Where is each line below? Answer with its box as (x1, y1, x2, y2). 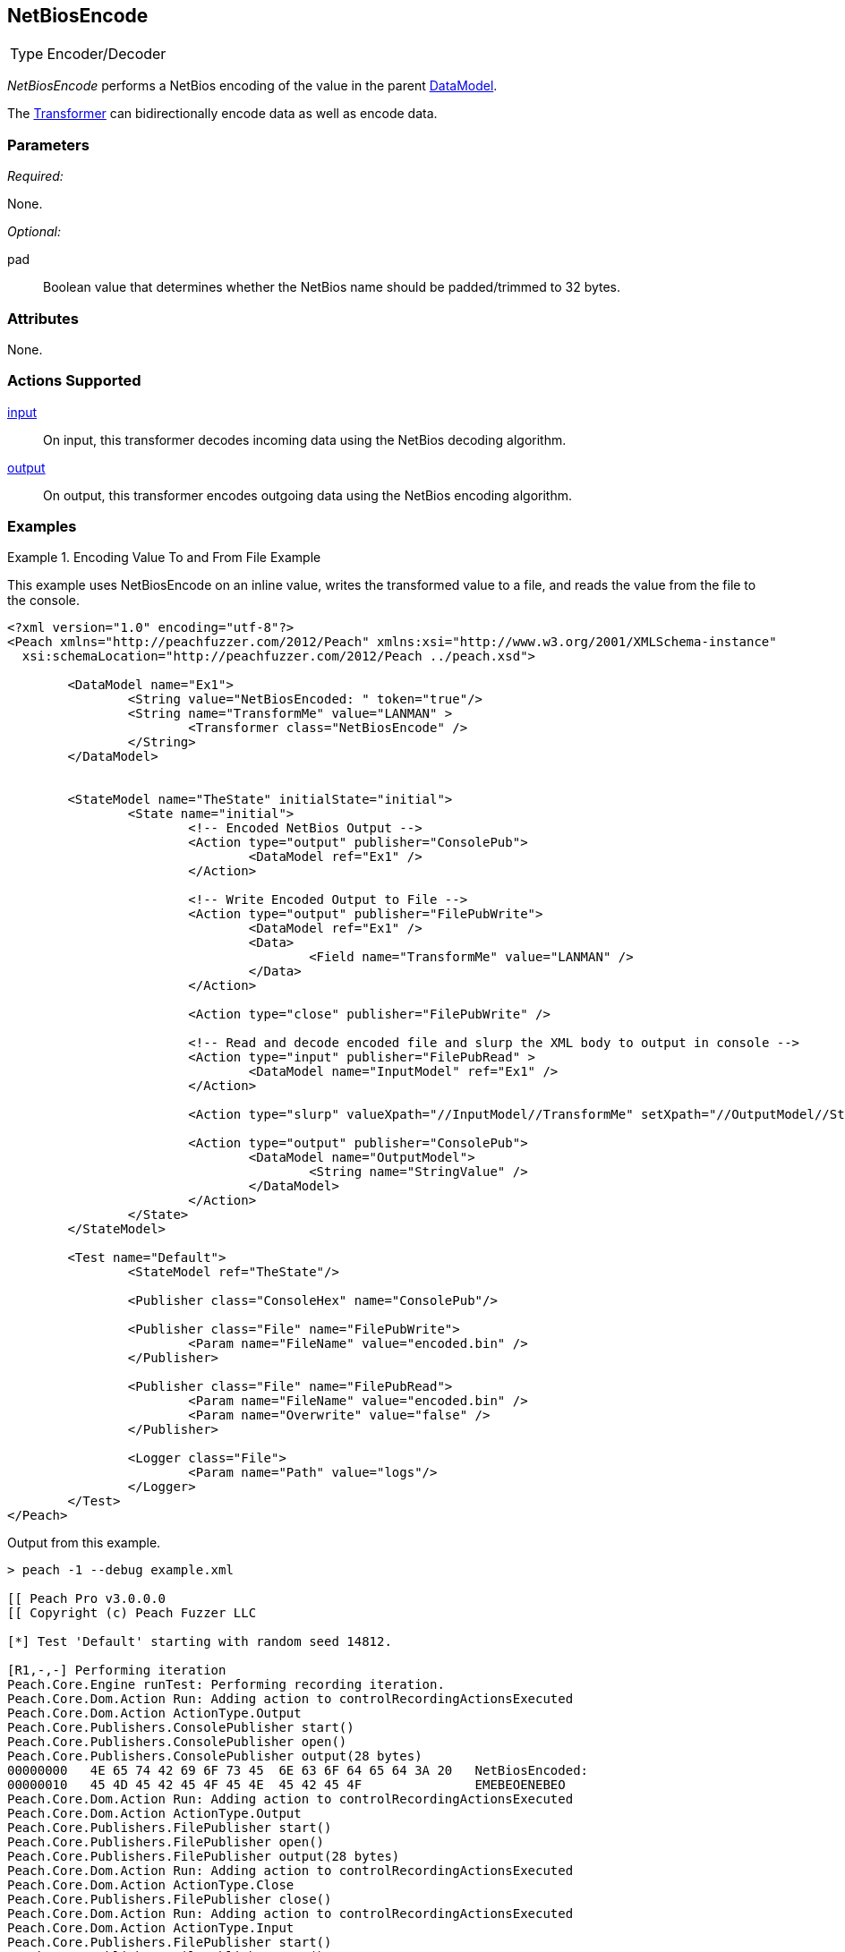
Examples (7, 517, 77, 536)
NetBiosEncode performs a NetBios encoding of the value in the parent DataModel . (7, 78, 498, 94)
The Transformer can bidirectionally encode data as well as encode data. (7, 106, 438, 122)
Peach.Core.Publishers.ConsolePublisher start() (7, 1720, 354, 1735)
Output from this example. (7, 1535, 161, 1551)
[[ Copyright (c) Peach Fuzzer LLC (7, 1606, 257, 1621)
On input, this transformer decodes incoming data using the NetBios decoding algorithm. (43, 431, 567, 448)
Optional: (7, 224, 61, 240)
